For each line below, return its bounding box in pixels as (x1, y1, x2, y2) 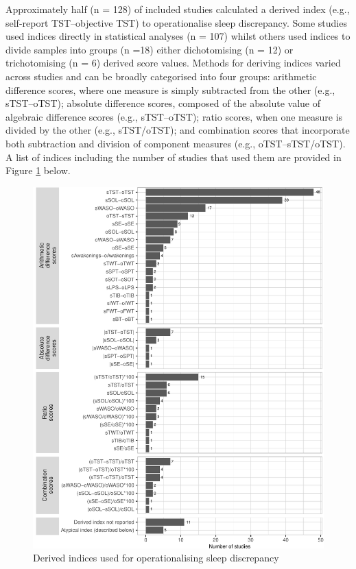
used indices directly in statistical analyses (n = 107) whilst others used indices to (5, 29, 351, 43)
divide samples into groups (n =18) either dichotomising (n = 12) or (5, 42, 294, 56)
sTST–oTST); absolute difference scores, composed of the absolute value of (5, 96, 320, 110)
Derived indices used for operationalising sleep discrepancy (33, 550, 279, 565)
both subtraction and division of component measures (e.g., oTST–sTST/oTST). (5, 136, 346, 150)
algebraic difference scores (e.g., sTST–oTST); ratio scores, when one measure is (5, 109, 343, 123)
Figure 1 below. (5, 163, 71, 178)
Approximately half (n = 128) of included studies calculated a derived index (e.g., (5, 2, 350, 16)
